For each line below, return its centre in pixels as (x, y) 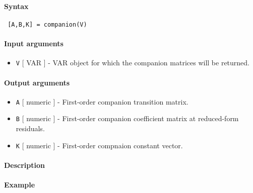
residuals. (30, 128)
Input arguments (34, 43)
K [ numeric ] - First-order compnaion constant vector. (99, 145)
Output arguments (37, 82)
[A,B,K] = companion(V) (47, 24)
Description (25, 165)
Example (20, 185)
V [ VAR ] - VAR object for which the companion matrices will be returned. (133, 63)
